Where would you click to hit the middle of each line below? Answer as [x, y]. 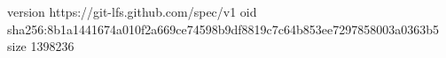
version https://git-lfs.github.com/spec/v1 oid [132, 11]
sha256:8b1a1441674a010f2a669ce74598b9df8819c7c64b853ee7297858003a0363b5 [223, 29]
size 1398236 [41, 46]
